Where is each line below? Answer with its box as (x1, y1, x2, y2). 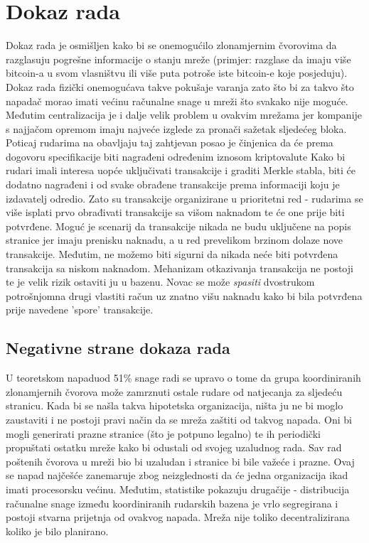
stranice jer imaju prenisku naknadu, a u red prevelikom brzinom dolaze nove (6, 232, 343, 247)
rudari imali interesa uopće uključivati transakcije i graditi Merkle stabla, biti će (6, 163, 356, 178)
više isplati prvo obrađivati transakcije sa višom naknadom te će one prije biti (6, 205, 345, 220)
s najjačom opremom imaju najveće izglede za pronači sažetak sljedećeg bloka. (6, 121, 347, 136)
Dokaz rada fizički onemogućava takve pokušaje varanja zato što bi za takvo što (6, 79, 354, 94)
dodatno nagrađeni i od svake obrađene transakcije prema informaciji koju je (6, 177, 340, 192)
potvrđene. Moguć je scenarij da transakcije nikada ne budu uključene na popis (6, 218, 351, 233)
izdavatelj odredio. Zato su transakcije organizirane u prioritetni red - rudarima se (6, 190, 363, 205)
